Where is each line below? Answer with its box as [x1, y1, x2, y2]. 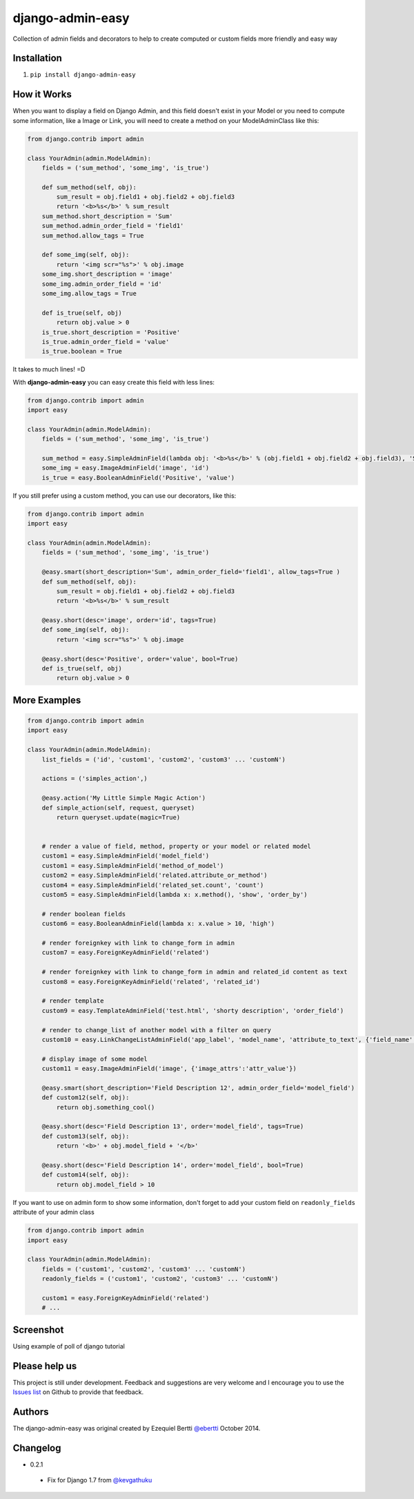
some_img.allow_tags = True [41, 289, 137, 297]
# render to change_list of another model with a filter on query [41, 1026, 272, 1034]
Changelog [12, 1442, 61, 1453]
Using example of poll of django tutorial [12, 1342, 126, 1350]
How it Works [12, 88, 72, 100]
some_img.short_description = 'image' [41, 270, 173, 278]
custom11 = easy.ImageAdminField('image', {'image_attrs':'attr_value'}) [41, 1065, 297, 1073]
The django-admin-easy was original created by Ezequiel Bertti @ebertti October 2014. [12, 1424, 261, 1432]
